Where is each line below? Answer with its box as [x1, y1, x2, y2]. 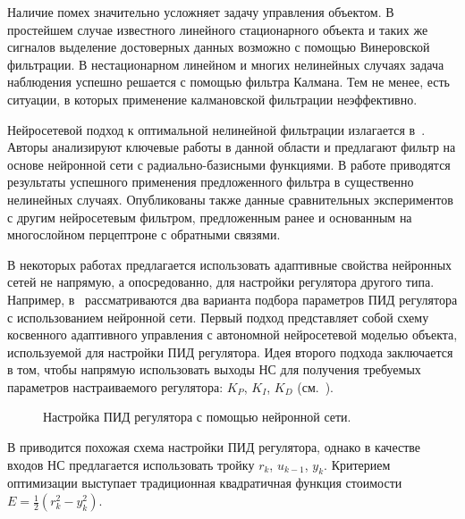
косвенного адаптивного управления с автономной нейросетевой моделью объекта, [7, 325, 458, 344]
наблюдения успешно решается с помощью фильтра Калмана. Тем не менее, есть [7, 72, 450, 91]
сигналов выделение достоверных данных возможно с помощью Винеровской [7, 38, 430, 56]
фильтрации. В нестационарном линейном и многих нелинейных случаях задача [7, 54, 444, 73]
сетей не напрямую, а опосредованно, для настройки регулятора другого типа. [7, 272, 435, 291]
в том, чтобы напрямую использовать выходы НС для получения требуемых [7, 360, 421, 379]
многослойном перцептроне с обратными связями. [7, 225, 281, 244]
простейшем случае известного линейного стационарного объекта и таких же [7, 20, 428, 38]
